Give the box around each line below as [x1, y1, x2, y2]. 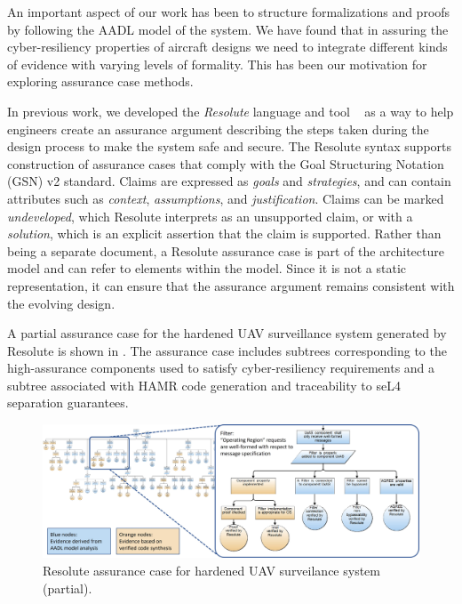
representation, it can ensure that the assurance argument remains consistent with [7, 276, 455, 294]
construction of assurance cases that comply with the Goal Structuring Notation [7, 154, 444, 173]
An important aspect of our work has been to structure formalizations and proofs [7, 3, 450, 20]
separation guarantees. [7, 393, 129, 412]
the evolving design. [7, 294, 115, 312]
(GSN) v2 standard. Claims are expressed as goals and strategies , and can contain [7, 172, 451, 190]
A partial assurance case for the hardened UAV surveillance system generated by [7, 324, 447, 342]
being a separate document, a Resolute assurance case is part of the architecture [7, 241, 444, 260]
